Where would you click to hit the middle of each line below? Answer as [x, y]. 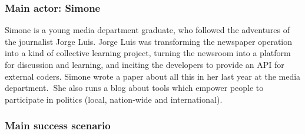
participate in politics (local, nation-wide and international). [114, 99]
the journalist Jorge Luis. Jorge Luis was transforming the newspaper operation [149, 41]
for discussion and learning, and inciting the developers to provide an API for [145, 64]
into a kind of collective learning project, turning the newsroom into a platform [148, 53]
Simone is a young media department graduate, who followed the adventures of [147, 30]
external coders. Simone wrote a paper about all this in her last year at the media [153, 76]
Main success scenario [58, 125]
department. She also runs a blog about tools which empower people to [134, 88]
